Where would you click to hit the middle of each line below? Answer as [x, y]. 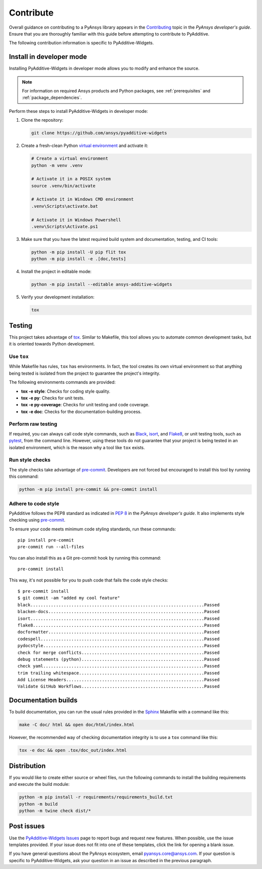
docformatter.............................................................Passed [119, 632]
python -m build [39, 804]
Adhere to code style [34, 504]
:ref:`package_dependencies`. [52, 98]
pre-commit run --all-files [51, 547]
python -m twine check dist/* [55, 811]
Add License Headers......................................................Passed [119, 680]
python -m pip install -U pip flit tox [79, 252]
